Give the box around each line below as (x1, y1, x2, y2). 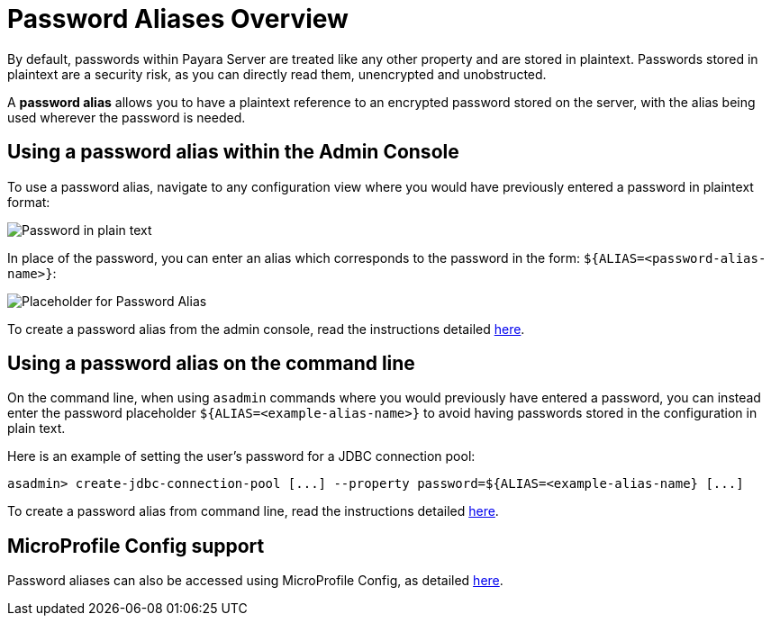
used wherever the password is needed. (7, 109, 246, 125)
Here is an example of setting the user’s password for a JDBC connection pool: (7, 448, 476, 465)
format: (7, 194, 50, 210)
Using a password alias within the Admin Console (7, 140, 459, 164)
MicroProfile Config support (7, 534, 265, 557)
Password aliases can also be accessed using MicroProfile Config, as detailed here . (7, 573, 503, 589)
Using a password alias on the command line (7, 352, 415, 375)
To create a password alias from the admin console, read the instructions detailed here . (7, 321, 525, 337)
